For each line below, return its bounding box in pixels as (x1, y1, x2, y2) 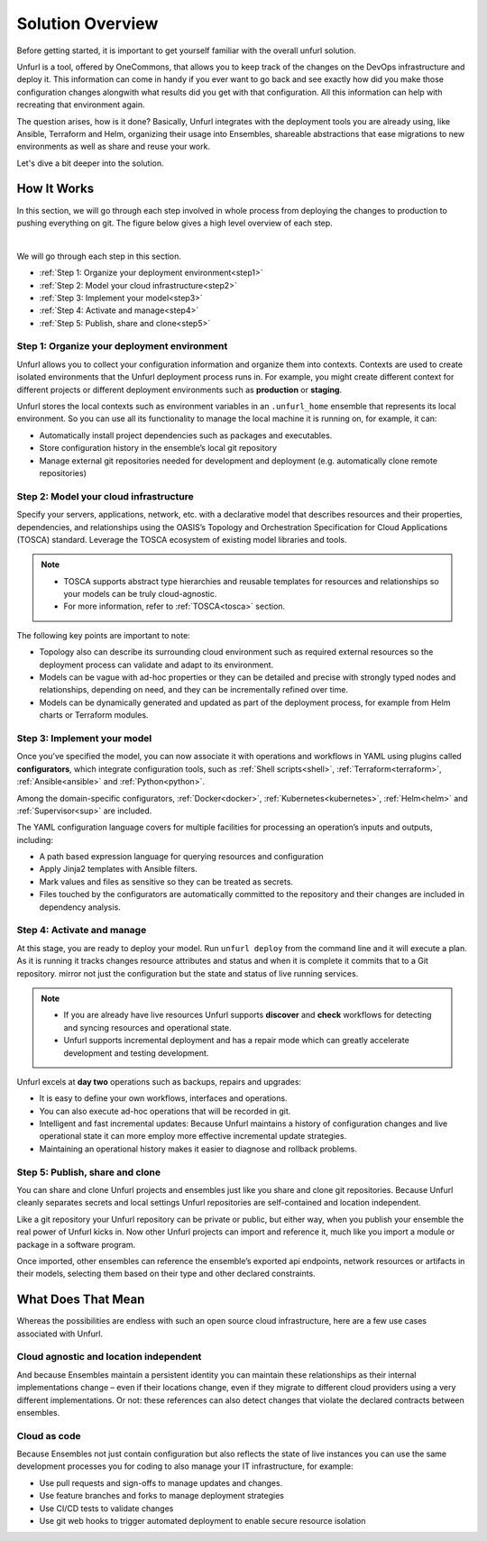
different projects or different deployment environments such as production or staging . (16, 384, 343, 395)
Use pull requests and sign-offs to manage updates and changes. (39, 1477, 283, 1488)
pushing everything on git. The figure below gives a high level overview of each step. (16, 217, 333, 228)
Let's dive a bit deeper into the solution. (16, 158, 164, 169)
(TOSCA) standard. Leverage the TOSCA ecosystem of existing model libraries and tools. (16, 534, 347, 545)
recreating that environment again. (16, 99, 145, 110)
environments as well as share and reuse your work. (16, 141, 211, 152)
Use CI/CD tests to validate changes (39, 1502, 174, 1514)
